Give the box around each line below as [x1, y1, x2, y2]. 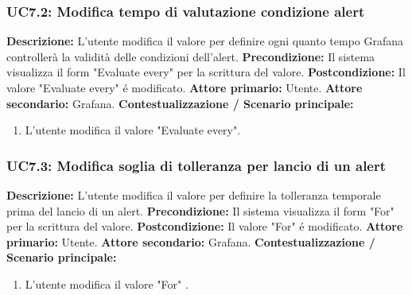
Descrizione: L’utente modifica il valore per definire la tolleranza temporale [6, 187, 381, 203]
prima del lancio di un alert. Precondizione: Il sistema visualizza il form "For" [6, 202, 395, 219]
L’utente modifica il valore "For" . [25, 275, 189, 292]
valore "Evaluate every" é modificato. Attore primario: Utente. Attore [6, 80, 363, 95]
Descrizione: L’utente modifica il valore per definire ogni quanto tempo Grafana [6, 33, 404, 49]
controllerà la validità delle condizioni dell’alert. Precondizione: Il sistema [6, 48, 375, 64]
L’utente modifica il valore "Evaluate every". [25, 122, 241, 138]
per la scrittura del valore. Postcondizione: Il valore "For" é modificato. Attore [6, 218, 403, 235]
